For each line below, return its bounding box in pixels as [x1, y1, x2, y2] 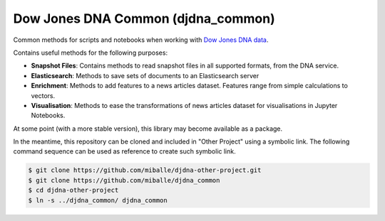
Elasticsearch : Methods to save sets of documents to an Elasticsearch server [31, 71, 260, 80]
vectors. [31, 91, 56, 99]
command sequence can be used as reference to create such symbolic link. [13, 147, 236, 156]
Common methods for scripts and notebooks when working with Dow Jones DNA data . [13, 36, 269, 44]
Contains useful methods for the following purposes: [13, 48, 168, 57]
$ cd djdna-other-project [28, 186, 119, 195]
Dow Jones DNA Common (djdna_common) [13, 11, 275, 26]
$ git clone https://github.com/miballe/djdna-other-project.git [28, 166, 262, 174]
